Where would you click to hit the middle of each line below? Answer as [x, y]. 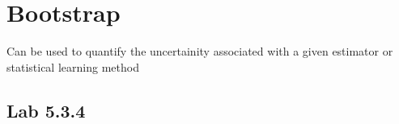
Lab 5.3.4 [46, 110]
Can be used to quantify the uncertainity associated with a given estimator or [200, 51]
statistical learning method [73, 66]
